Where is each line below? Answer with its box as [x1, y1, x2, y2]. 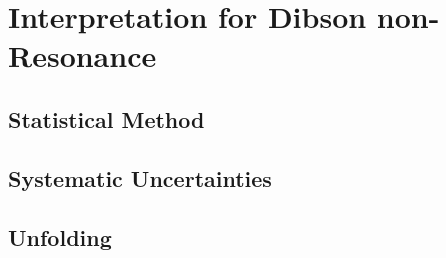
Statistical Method [8, 103, 205, 134]
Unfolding [8, 221, 112, 252]
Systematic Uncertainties [8, 162, 272, 193]
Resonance [8, 35, 157, 76]
